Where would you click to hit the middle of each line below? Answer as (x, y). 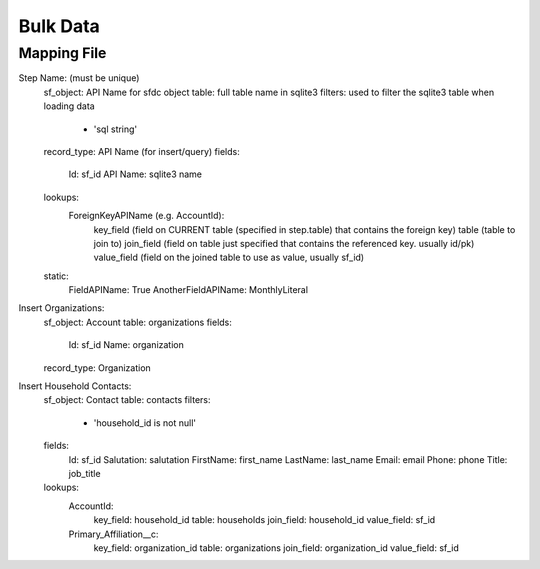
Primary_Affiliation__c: (113, 534)
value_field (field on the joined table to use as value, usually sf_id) (229, 257)
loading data (69, 106)
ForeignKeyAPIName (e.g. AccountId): (146, 216)
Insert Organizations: (61, 308)
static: (56, 276)
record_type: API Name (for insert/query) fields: (141, 151)
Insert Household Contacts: (75, 386)
